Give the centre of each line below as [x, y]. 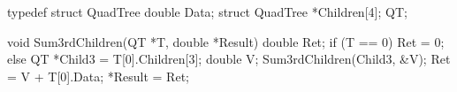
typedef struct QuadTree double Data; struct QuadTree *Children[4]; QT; [207, 11]
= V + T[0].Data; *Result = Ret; [98, 76]
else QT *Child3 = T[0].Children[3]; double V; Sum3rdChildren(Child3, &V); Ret [229, 59]
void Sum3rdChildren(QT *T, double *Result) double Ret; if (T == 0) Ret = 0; [226, 41]
